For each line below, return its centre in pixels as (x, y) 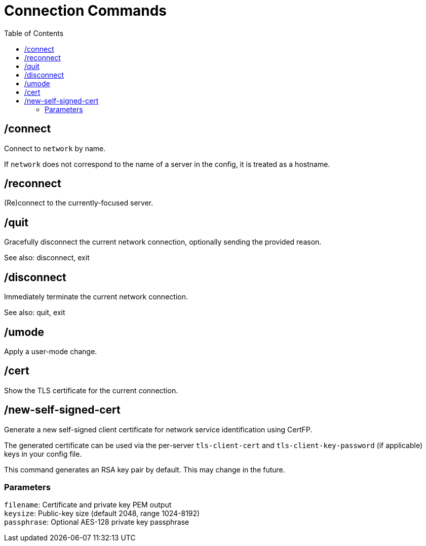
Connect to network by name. (55, 148)
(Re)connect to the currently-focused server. (79, 203)
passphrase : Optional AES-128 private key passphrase (97, 522)
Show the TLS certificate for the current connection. (91, 390)
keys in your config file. (43, 454)
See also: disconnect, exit (47, 258)
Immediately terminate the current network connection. (96, 297)
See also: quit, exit (35, 313)
